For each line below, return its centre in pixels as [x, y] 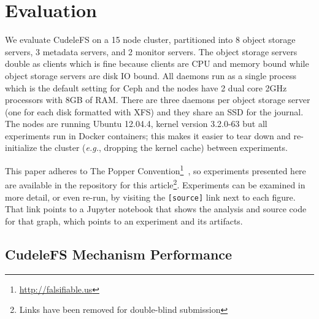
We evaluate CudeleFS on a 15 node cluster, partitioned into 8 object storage [150, 40]
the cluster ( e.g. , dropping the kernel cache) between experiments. [163, 148]
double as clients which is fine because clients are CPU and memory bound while [157, 63]
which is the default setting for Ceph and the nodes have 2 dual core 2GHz [146, 87]
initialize [21, 148]
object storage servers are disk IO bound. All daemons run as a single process [151, 75]
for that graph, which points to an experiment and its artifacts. [124, 221]
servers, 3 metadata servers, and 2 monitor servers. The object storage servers [151, 51]
